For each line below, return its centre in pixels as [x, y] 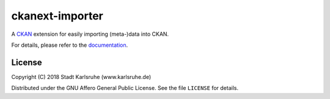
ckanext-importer [57, 16]
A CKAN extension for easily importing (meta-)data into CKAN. [90, 34]
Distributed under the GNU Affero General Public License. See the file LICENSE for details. [125, 88]
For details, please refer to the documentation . [70, 45]
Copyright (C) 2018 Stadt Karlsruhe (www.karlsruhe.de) [81, 77]
